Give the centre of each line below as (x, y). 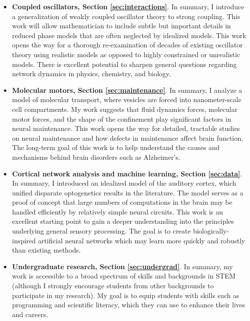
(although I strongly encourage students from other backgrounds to (113, 286)
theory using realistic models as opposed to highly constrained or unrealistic (126, 54)
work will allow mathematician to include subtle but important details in (121, 26)
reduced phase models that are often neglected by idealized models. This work (129, 35)
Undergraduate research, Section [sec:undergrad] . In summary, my (122, 266)
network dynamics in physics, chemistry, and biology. (91, 74)
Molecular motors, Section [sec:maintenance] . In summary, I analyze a (127, 90)
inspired (24, 240)
